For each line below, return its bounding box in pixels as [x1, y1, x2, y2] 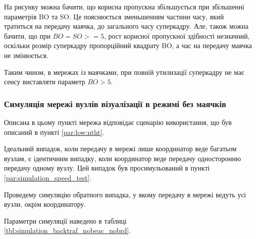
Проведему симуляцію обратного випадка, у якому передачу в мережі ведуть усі [4, 189, 246, 199]
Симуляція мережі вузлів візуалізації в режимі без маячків [4, 97, 226, 110]
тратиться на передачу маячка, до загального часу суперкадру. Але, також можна [4, 21, 249, 31]
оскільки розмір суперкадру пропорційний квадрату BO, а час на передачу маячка [4, 40, 252, 51]
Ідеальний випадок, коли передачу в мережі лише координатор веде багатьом [4, 143, 237, 154]
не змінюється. [4, 50, 49, 60]
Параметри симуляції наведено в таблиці [4, 215, 127, 226]
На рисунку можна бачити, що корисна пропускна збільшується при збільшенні [4, 1, 245, 11]
